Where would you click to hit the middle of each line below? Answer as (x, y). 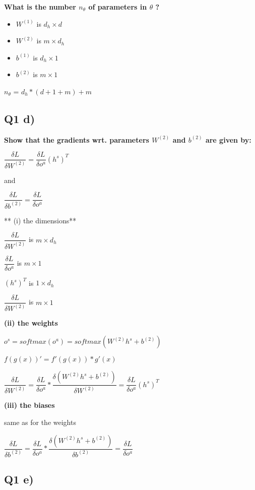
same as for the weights (40, 422)
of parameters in (118, 7)
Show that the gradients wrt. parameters (77, 139)
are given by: (228, 139)
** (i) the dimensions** (40, 220)
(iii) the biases (29, 405)
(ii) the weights (31, 323)
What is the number (40, 7)
